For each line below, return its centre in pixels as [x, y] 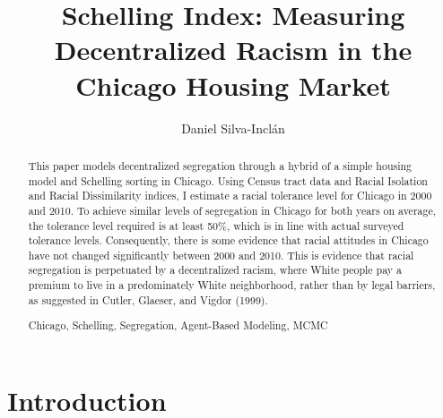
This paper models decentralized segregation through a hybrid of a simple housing [220, 165]
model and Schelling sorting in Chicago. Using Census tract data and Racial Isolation [228, 180]
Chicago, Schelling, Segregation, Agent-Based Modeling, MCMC [178, 325]
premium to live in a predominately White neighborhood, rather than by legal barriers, [232, 285]
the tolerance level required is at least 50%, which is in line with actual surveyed [216, 225]
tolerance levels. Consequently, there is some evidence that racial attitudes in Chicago [228, 240]
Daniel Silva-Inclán [233, 128]
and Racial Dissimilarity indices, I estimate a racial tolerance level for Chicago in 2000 [230, 196]
